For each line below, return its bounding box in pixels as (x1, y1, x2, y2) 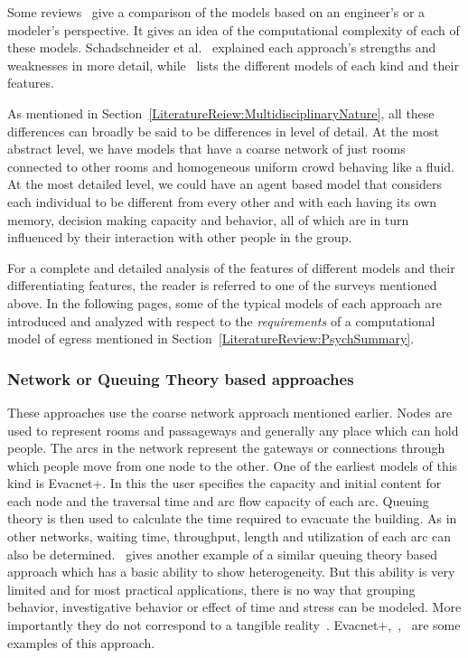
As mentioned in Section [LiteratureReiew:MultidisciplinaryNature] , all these (7, 103, 435, 122)
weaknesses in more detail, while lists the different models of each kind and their (7, 55, 459, 74)
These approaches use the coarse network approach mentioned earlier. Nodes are (7, 402, 453, 421)
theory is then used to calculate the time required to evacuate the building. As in (7, 509, 457, 528)
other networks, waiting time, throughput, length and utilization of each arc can (7, 527, 452, 546)
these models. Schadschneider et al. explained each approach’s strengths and (7, 38, 436, 57)
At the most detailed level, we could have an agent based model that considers (7, 174, 442, 193)
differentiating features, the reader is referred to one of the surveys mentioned (7, 276, 437, 295)
